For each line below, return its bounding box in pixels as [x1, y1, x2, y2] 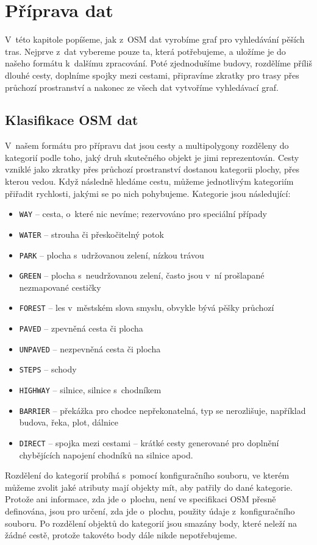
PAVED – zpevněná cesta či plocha [19, 322, 143, 335]
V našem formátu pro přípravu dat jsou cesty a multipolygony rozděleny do [5, 139, 289, 152]
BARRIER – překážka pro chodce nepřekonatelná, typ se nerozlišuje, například [19, 404, 306, 416]
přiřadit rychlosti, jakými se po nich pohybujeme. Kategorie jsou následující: [5, 187, 291, 199]
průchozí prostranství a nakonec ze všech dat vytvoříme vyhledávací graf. [5, 80, 279, 93]
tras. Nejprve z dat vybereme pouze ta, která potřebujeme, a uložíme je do [5, 45, 286, 57]
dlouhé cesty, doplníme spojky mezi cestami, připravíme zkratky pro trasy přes [5, 68, 299, 81]
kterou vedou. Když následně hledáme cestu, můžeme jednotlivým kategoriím [5, 175, 294, 188]
